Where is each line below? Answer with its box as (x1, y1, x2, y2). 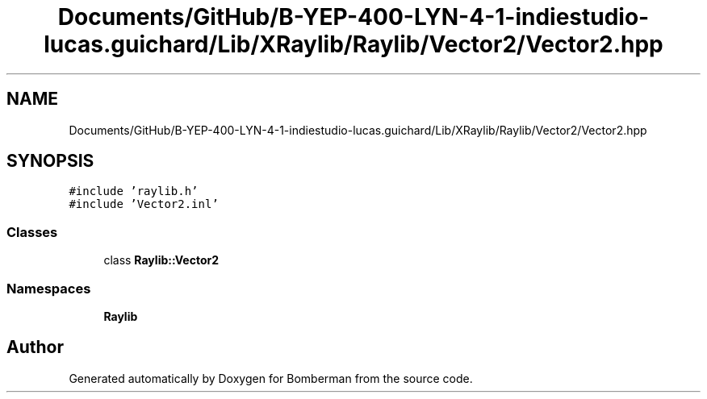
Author (6, 337, 64, 358)
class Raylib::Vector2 (103, 253, 219, 268)
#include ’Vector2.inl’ (69, 197, 219, 211)
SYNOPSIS (6, 151, 94, 172)
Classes (6, 223, 58, 240)
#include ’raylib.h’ (69, 185, 199, 198)
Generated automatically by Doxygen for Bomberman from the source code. (69, 371, 473, 385)
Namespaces (6, 280, 91, 297)
